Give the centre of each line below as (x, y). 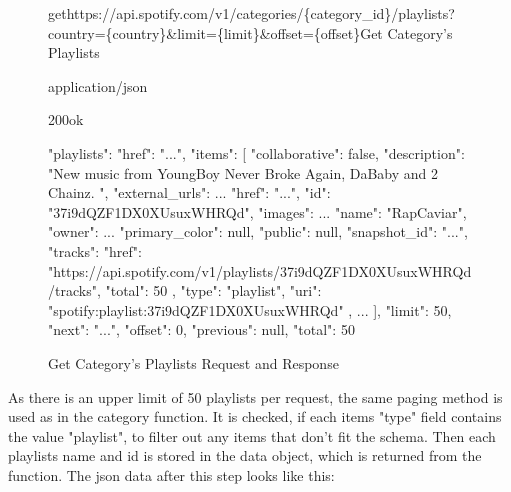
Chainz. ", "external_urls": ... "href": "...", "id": (189, 192)
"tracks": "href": (95, 250)
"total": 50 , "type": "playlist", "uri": (213, 290)
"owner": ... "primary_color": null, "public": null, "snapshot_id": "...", (258, 231)
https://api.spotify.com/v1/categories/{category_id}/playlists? (260, 13)
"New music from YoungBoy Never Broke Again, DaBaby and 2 (243, 172)
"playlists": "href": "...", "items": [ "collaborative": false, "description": (256, 152)
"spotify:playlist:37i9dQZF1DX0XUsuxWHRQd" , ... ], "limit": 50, (250, 309)
